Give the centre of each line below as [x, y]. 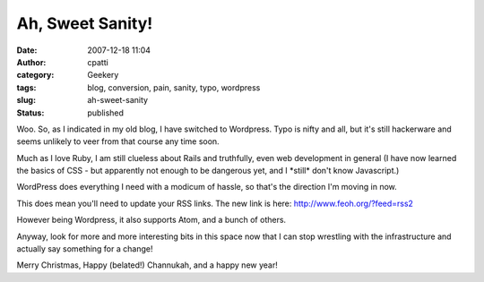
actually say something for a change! [85, 249]
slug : [26, 100]
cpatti [98, 62]
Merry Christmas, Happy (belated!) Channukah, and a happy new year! [147, 265]
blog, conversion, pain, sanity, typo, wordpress [174, 87]
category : [35, 75]
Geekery [103, 75]
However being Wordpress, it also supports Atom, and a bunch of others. [151, 220]
